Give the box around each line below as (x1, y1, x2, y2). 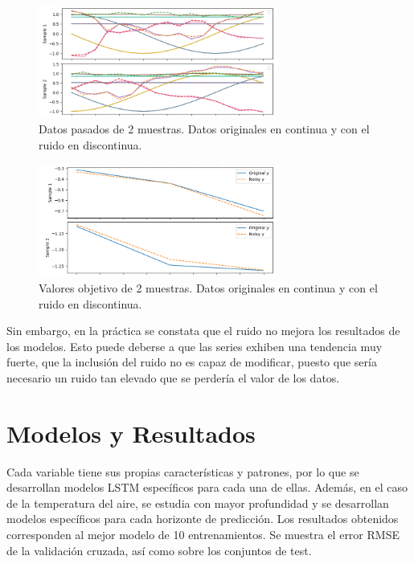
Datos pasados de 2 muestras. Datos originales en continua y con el (39, 121, 370, 137)
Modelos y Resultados (6, 416, 256, 449)
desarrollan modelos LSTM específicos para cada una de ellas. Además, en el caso (6, 479, 408, 496)
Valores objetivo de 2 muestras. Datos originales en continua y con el (39, 279, 378, 296)
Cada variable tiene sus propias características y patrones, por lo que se (6, 463, 359, 480)
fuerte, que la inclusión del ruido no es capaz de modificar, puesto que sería (6, 354, 377, 370)
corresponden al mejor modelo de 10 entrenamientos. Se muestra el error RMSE (6, 526, 400, 543)
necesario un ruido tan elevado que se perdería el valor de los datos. (6, 369, 340, 386)
